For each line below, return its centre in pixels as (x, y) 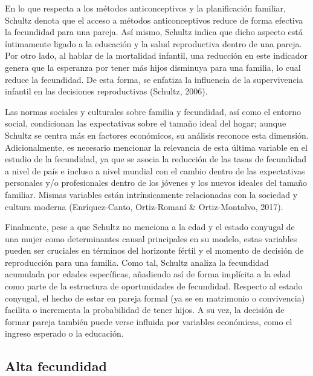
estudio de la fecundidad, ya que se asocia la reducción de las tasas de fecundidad (156, 159)
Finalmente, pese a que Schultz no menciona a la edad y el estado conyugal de (150, 227)
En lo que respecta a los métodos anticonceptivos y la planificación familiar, (145, 8)
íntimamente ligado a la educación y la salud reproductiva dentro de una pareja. (153, 43)
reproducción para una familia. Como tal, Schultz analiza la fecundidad (137, 262)
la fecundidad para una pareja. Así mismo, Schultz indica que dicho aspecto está (154, 32)
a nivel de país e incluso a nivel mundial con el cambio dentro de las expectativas (155, 170)
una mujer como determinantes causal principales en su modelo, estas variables (151, 238)
